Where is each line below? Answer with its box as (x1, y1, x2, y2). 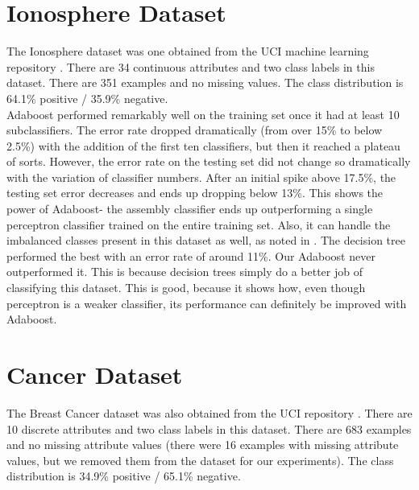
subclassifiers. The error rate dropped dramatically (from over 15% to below (6, 121, 383, 138)
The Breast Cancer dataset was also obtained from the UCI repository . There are (6, 404, 413, 421)
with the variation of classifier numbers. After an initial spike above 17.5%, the (6, 168, 396, 185)
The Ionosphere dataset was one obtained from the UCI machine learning (6, 43, 369, 60)
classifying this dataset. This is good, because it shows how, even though (6, 279, 366, 296)
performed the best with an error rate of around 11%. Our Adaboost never (6, 247, 375, 264)
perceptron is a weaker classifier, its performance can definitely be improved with (6, 294, 407, 311)
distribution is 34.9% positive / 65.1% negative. (6, 467, 241, 484)
